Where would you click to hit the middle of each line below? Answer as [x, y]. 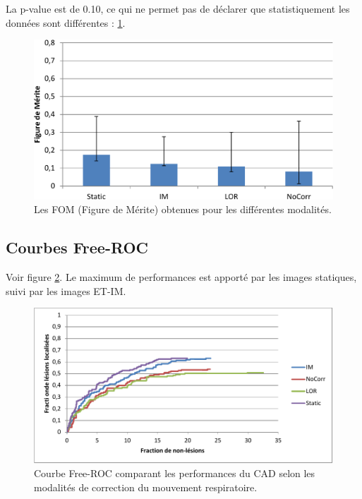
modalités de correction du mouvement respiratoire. [146, 487]
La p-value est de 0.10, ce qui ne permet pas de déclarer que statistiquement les [178, 8]
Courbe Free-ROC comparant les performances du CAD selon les [175, 473]
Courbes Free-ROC [77, 247]
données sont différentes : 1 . [66, 22]
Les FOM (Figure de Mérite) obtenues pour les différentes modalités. [183, 209]
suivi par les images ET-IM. [66, 290]
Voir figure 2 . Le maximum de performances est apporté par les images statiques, [181, 277]
